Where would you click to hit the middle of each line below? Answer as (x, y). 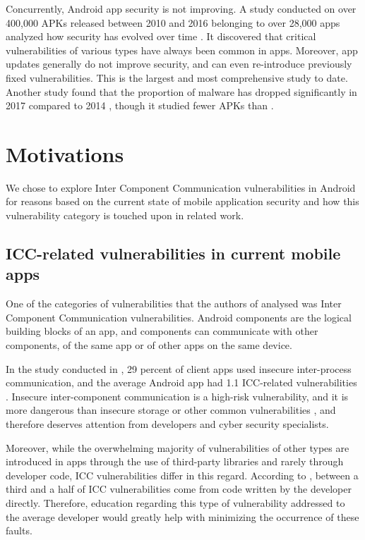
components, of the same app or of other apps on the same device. (149, 345)
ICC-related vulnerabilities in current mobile (173, 253)
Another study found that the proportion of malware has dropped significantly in (181, 91)
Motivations (65, 153)
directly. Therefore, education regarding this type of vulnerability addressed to (175, 502)
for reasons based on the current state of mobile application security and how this (182, 201)
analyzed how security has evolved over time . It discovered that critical (161, 36)
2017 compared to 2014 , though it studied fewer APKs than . (140, 105)
